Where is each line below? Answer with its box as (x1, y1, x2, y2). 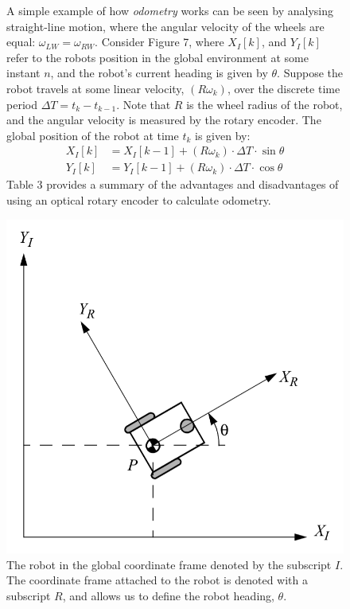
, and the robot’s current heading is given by (50, 64, 268, 81)
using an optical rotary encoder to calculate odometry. (6, 192, 271, 208)
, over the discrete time (227, 80, 340, 96)
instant (6, 64, 41, 81)
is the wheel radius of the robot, (186, 96, 343, 112)
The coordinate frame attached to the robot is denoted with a (6, 572, 308, 588)
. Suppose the (277, 64, 344, 81)
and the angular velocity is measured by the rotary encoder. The (6, 111, 321, 128)
